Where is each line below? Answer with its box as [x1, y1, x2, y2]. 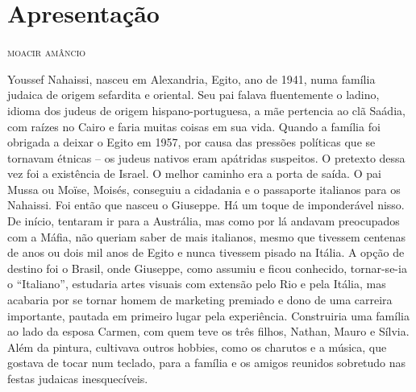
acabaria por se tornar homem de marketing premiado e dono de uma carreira [7, 291, 393, 308]
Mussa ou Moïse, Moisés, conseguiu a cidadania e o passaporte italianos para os [7, 180, 401, 197]
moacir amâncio [7, 43, 86, 60]
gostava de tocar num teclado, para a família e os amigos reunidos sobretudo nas [7, 354, 406, 371]
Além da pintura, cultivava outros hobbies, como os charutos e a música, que [7, 338, 387, 355]
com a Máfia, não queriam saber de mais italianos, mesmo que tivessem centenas [7, 228, 406, 245]
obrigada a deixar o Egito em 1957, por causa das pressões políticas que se [7, 134, 376, 151]
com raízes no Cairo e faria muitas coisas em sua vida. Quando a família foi [7, 118, 381, 134]
